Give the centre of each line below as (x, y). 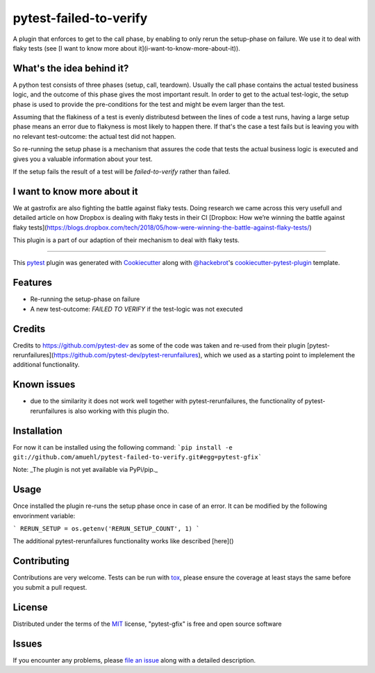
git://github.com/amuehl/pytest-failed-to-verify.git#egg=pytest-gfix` (137, 457)
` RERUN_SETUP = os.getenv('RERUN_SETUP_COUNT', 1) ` (106, 529)
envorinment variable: (44, 516)
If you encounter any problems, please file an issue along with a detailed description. (134, 660)
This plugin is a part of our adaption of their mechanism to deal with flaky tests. (126, 240)
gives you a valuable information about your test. (83, 159)
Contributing (41, 561)
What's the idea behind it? (71, 68)
